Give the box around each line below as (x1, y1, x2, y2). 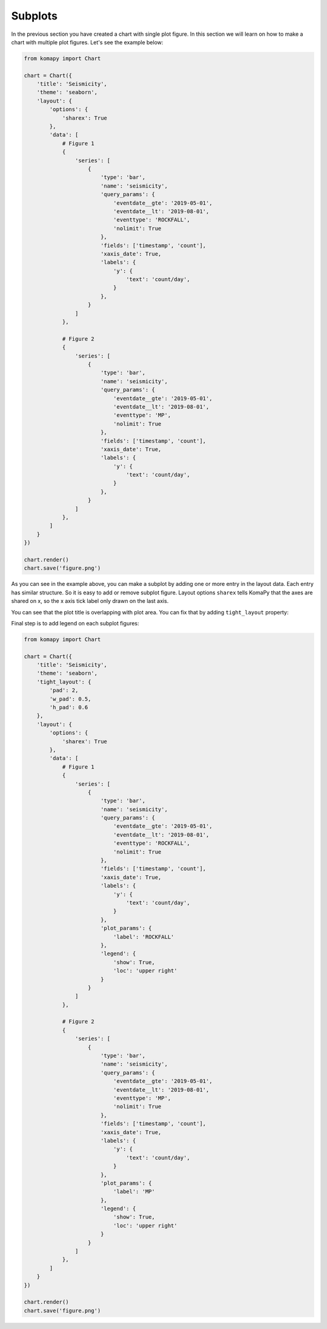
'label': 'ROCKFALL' (113, 933, 174, 940)
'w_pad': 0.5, (49, 695, 91, 702)
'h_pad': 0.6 (49, 704, 88, 711)
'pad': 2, (49, 687, 79, 694)
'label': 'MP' (113, 1188, 156, 1195)
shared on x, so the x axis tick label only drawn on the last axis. (11, 597, 169, 605)
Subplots (11, 9, 58, 22)
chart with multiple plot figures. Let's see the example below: (11, 38, 163, 46)
